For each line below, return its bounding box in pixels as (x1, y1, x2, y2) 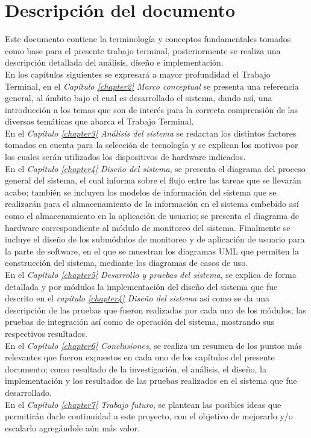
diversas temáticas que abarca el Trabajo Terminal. (5, 115, 194, 128)
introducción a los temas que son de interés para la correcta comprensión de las (5, 103, 298, 116)
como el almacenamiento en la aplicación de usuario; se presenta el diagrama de (5, 209, 299, 222)
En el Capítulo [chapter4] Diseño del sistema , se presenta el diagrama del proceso (5, 162, 306, 174)
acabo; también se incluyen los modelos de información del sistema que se (5, 185, 277, 198)
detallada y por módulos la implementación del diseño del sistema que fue (5, 280, 278, 292)
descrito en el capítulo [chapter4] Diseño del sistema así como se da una (5, 292, 269, 304)
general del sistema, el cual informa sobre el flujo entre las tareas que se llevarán (5, 174, 301, 187)
